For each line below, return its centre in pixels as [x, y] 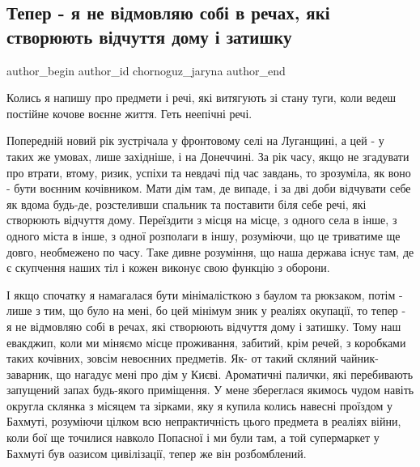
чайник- [359, 358]
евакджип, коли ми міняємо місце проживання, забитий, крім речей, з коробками [206, 342]
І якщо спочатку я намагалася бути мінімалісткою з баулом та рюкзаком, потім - [205, 294]
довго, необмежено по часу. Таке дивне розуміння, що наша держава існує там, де [210, 251]
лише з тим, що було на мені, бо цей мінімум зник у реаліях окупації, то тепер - [206, 310]
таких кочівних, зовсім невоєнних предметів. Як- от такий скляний [172, 358]
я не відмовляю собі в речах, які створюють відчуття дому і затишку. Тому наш [204, 326]
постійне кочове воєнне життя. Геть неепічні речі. [129, 113]
